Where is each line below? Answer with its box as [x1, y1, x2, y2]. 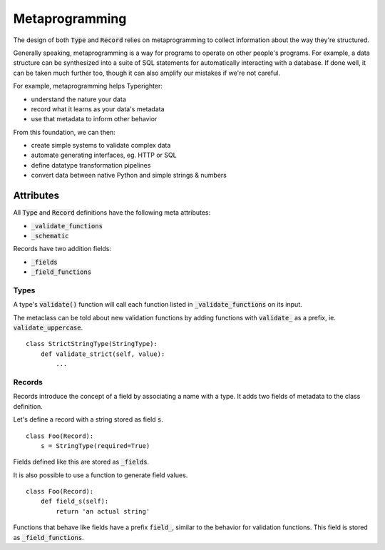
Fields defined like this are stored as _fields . [13, 457, 150, 467]
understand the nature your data [31, 95, 126, 103]
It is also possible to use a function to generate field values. [13, 471, 188, 479]
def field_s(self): [40, 497, 109, 506]
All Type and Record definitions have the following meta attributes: [13, 208, 211, 217]
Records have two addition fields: [13, 245, 112, 253]
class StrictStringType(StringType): [26, 340, 158, 348]
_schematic [31, 232, 69, 240]
